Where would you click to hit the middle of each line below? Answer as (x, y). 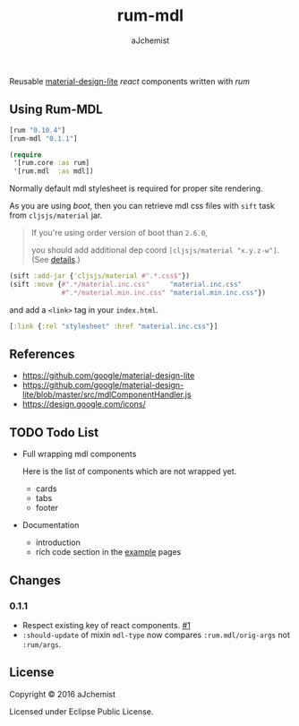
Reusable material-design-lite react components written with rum (130, 81)
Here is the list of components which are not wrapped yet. (129, 471)
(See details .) (56, 260)
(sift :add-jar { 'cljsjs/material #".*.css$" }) (100, 276)
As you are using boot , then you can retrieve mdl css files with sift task (142, 206)
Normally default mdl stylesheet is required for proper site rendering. (136, 188)
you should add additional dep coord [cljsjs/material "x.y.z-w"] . (155, 250)
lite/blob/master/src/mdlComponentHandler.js (107, 394)
